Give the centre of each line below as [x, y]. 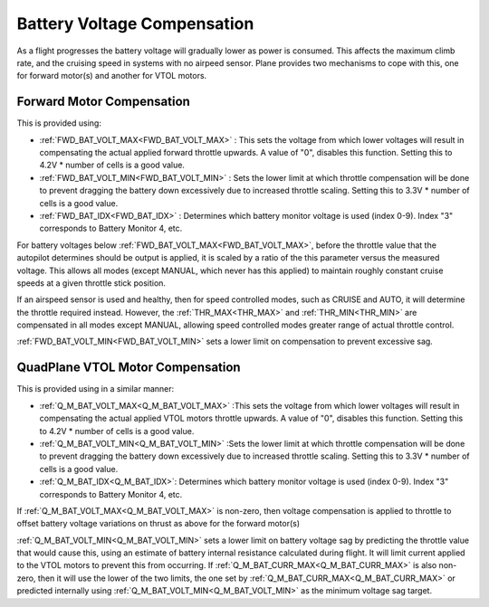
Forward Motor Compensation [103, 102]
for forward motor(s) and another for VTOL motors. [112, 76]
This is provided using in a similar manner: [96, 389]
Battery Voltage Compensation [135, 24]
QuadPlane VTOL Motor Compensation [129, 368]
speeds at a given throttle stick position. [91, 283]
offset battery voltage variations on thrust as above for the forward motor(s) [158, 524]
